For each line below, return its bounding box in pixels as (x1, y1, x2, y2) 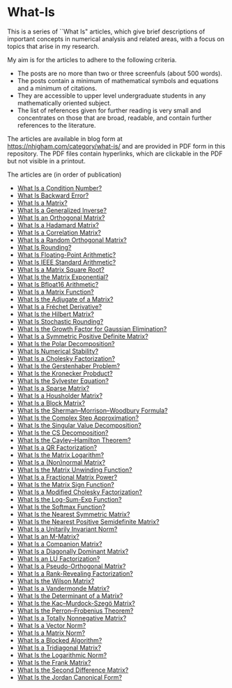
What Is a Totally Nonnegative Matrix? (17, 613, 127, 622)
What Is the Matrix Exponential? (17, 273, 109, 281)
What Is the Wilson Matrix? (17, 576, 95, 585)
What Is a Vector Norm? (17, 621, 86, 629)
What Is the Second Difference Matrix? (17, 666, 129, 674)
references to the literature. (17, 121, 96, 129)
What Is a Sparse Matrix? (17, 384, 90, 392)
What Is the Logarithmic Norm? (17, 650, 107, 659)
